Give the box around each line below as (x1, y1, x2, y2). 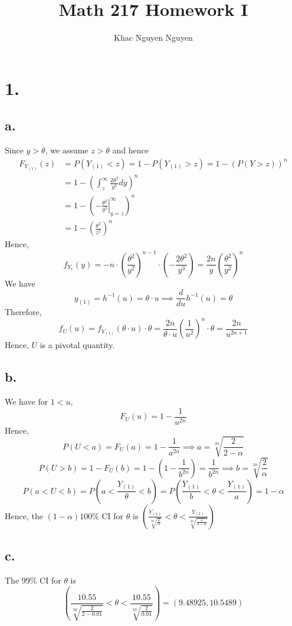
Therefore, (5, 306, 42, 318)
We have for (5, 395, 48, 408)
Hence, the (5, 509, 43, 522)
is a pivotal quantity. (40, 339, 115, 351)
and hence (112, 144, 149, 156)
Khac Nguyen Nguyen (114, 31, 193, 44)
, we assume (45, 144, 88, 156)
